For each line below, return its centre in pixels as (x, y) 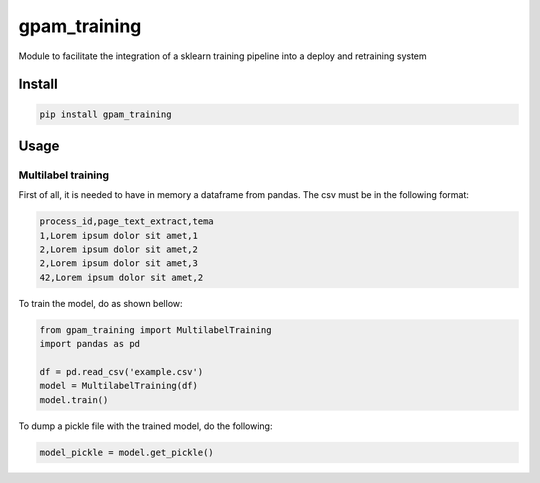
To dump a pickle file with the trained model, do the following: (145, 426)
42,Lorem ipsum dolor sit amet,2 (121, 277)
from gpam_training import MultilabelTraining (155, 329)
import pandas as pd (89, 344)
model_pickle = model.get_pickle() (126, 452)
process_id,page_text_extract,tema (126, 221)
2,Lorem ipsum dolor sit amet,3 (119, 263)
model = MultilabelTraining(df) (119, 386)
